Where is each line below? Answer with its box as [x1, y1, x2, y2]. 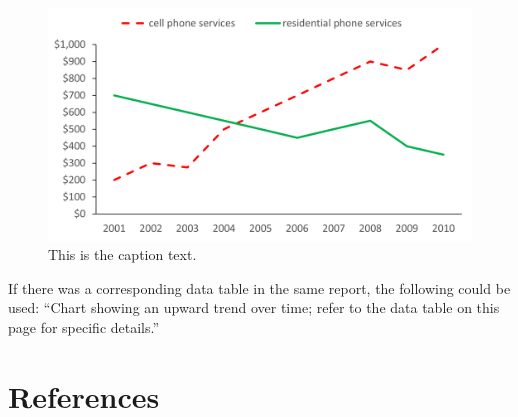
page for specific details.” [8, 317, 160, 338]
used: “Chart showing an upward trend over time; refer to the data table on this [8, 297, 500, 318]
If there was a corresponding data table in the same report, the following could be [8, 277, 511, 298]
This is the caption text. [48, 244, 197, 265]
